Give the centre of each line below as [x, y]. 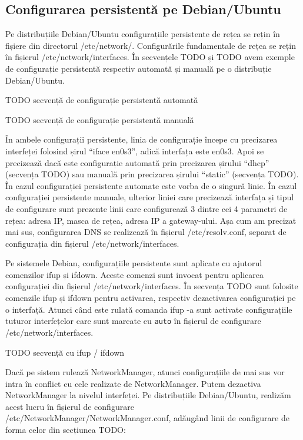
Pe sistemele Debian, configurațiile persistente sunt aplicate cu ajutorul [134, 263]
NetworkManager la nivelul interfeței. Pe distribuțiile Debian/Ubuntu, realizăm [148, 395]
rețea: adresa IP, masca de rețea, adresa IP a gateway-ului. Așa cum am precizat [151, 220]
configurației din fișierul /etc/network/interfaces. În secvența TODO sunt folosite [152, 286]
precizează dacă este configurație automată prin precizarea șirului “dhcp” [137, 162]
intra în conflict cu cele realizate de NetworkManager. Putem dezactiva [133, 383]
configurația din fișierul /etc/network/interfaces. [92, 243]
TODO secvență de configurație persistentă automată [102, 100]
